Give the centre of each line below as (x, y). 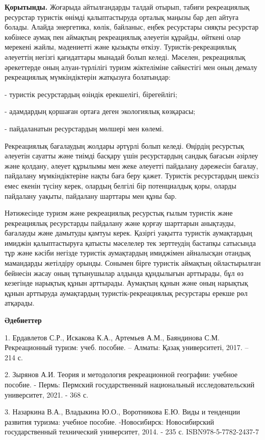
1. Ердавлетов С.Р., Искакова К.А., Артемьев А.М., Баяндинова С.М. (112, 337)
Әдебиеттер (23, 320)
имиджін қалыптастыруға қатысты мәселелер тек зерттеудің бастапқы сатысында (130, 242)
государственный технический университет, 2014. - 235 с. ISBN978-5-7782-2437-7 (132, 432)
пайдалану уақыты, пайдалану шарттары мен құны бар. (91, 195)
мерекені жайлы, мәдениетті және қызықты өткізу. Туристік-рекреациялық (120, 47)
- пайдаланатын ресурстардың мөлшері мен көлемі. (84, 128)
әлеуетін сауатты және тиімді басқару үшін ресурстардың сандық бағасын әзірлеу (131, 156)
